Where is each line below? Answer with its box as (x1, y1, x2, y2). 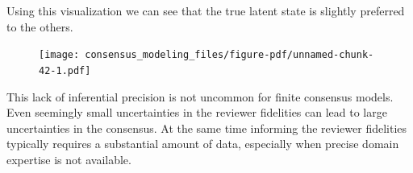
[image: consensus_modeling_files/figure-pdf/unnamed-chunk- (39, 49, 374, 61)
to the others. (6, 18, 73, 35)
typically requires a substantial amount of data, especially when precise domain (6, 135, 399, 152)
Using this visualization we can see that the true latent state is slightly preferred (6, 2, 405, 19)
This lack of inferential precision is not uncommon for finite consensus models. (6, 88, 394, 105)
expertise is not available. (6, 150, 131, 167)
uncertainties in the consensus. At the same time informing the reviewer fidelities (6, 119, 407, 136)
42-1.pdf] (39, 64, 91, 76)
